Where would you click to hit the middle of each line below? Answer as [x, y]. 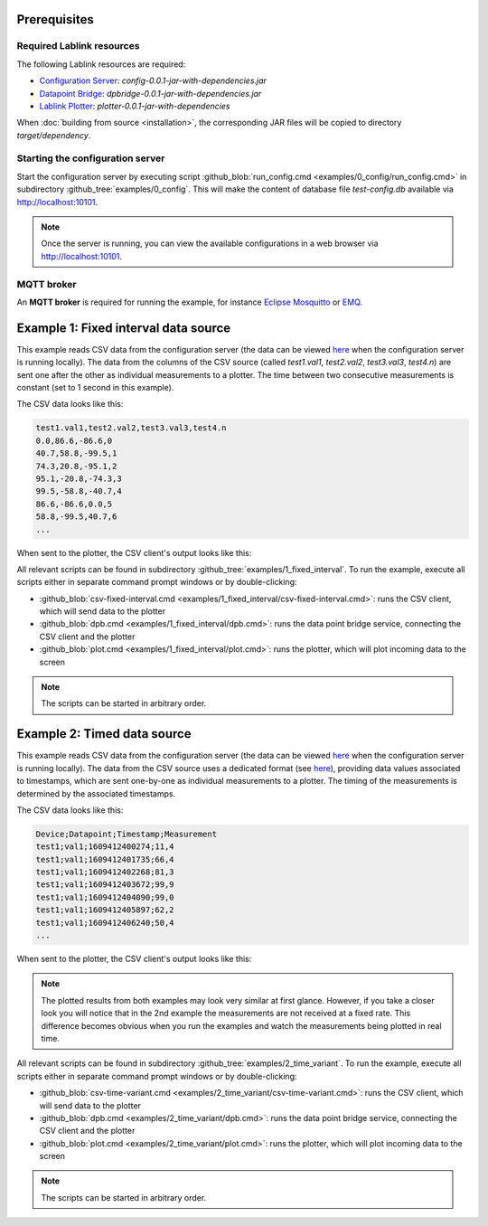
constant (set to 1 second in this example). [95, 388]
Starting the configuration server [91, 158]
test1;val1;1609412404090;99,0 [105, 897]
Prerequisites [55, 19]
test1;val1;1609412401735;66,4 [105, 859]
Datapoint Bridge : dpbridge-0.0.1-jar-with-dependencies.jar [150, 93]
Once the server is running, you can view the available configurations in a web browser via [210, 243]
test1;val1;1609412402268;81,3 [105, 872]
